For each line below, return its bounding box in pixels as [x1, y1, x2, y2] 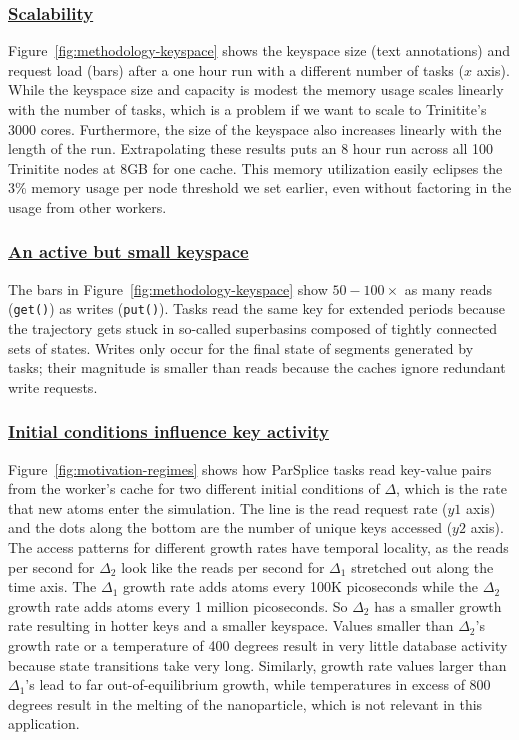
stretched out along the [351, 556, 494, 577]
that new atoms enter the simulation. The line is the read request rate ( [8, 497, 448, 518]
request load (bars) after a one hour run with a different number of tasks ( [8, 59, 464, 80]
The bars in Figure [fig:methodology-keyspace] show [8, 278, 328, 299]
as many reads [404, 278, 493, 299]
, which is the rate [396, 478, 507, 499]
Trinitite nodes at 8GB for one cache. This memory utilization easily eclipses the [8, 157, 503, 178]
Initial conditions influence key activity [8, 419, 329, 444]
